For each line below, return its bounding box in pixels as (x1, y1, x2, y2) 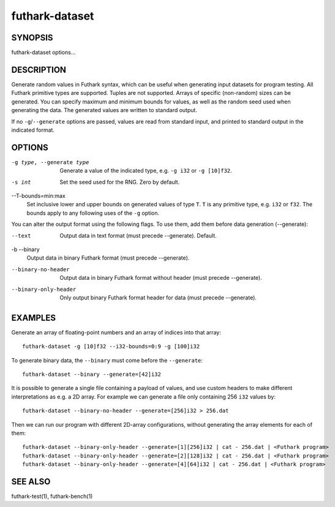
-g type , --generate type (11, 159, 89, 165)
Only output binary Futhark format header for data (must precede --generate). (59, 294, 257, 301)
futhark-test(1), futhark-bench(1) (11, 493, 93, 500)
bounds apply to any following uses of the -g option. (26, 209, 159, 217)
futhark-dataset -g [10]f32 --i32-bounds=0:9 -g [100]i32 (22, 343, 200, 350)
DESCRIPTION (11, 64, 67, 75)
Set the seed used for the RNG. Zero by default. (59, 178, 180, 186)
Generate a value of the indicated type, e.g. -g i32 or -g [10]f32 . (59, 167, 232, 175)
